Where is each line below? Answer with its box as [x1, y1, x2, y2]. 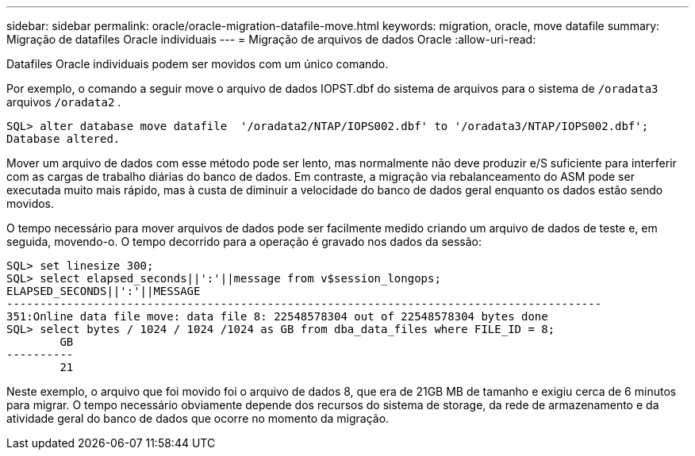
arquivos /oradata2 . [6, 95, 121, 109]
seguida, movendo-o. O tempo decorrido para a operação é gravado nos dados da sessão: [6, 235, 482, 248]
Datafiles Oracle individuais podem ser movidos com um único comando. [6, 57, 389, 71]
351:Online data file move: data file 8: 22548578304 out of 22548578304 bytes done [6, 310, 548, 323]
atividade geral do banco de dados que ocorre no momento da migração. [6, 412, 390, 425]
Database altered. [6, 132, 121, 145]
